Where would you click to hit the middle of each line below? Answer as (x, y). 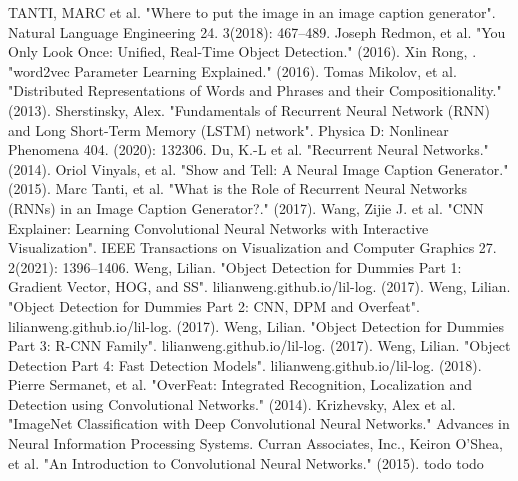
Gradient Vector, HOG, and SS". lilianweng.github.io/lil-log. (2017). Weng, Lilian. (259, 286)
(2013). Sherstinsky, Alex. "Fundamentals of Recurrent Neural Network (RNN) (249, 109)
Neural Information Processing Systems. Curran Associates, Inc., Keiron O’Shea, (255, 443)
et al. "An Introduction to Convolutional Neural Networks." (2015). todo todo (246, 462)
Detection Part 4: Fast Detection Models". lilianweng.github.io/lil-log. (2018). (245, 364)
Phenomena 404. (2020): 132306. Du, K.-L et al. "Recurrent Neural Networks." (248, 149)
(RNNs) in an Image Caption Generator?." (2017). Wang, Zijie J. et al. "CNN (246, 207)
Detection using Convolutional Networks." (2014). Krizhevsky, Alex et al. (232, 403)
